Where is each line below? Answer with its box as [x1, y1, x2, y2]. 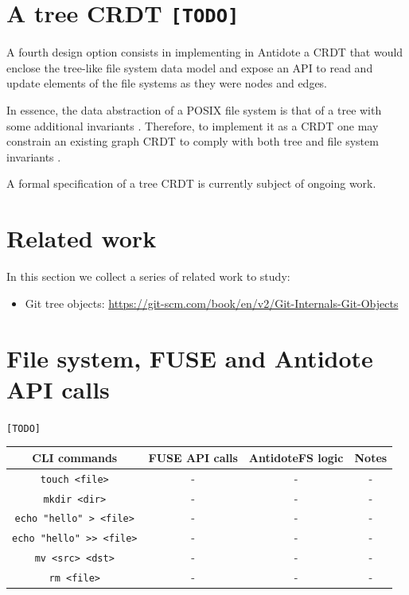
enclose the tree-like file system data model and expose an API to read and [6, 59, 373, 76]
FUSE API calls [148, 449, 238, 465]
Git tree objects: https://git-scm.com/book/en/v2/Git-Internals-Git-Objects [25, 294, 399, 311]
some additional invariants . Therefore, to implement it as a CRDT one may [6, 117, 379, 134]
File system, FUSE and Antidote [6, 341, 373, 374]
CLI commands [32, 449, 118, 465]
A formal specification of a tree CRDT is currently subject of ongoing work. [6, 175, 376, 192]
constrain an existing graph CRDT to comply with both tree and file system [6, 133, 379, 150]
